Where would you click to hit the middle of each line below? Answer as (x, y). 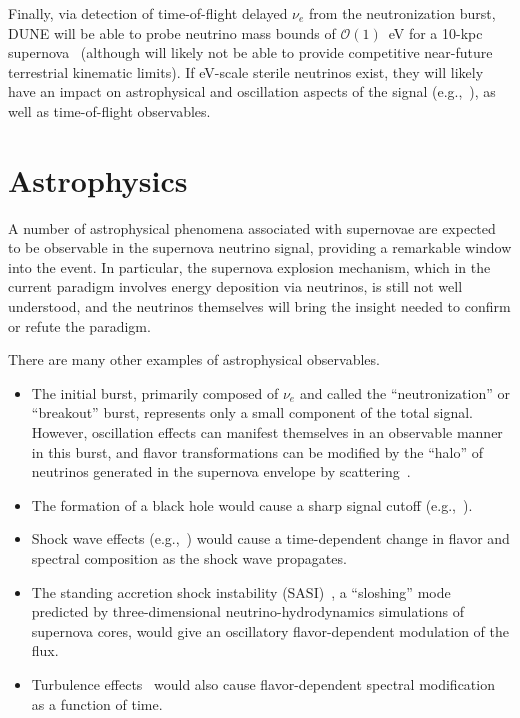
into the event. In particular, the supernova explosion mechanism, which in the (249, 266)
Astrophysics (98, 179)
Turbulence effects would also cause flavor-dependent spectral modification (263, 683)
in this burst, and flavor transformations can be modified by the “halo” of (257, 451)
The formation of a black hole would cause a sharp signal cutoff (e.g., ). (252, 504)
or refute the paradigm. (79, 325)
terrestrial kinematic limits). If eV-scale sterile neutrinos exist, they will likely (246, 71)
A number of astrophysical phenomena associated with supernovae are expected (252, 227)
